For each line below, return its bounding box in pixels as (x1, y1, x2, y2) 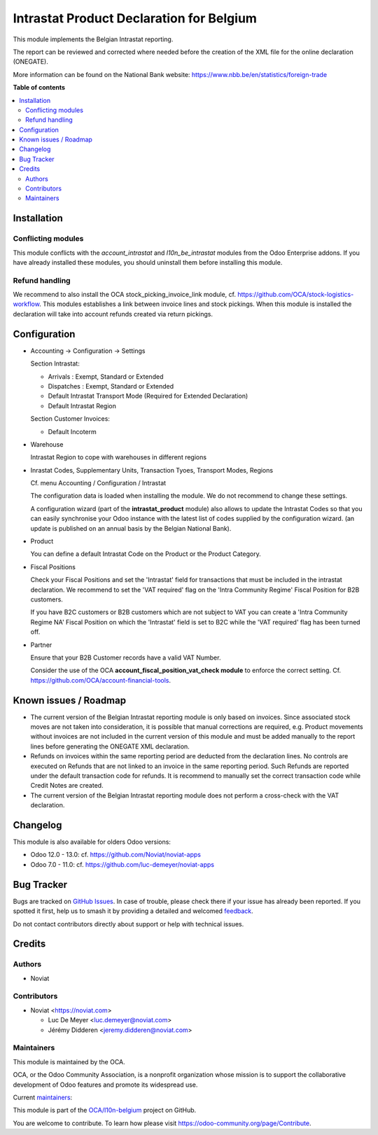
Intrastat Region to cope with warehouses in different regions (30, 453, 206, 461)
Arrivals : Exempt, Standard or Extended (48, 372, 164, 381)
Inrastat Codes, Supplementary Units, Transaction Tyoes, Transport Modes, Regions (30, 466, 273, 474)
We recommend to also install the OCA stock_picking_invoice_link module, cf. (13, 291, 236, 299)
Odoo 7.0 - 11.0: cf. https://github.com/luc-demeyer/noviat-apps (30, 860, 215, 868)
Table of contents (13, 83, 66, 92)
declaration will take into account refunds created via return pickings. (13, 309, 213, 318)
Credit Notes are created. (30, 781, 104, 790)
